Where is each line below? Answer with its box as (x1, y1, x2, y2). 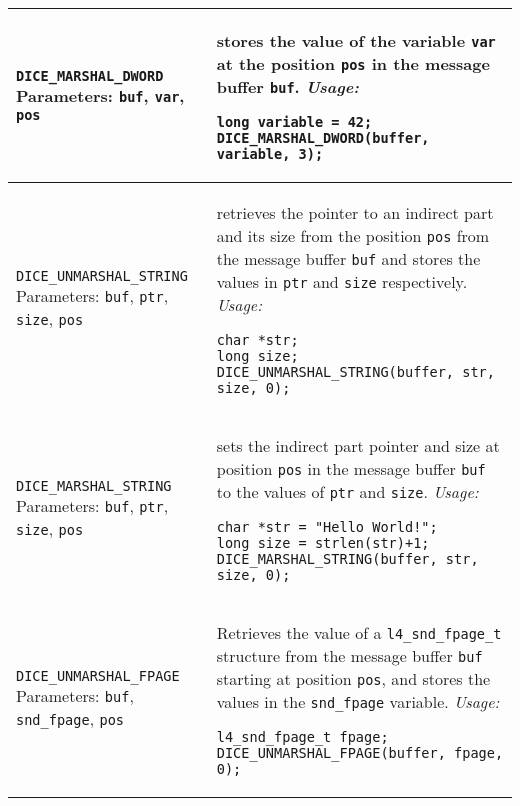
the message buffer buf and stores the (216, 247, 481, 270)
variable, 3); (216, 146, 324, 162)
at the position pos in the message (216, 52, 490, 75)
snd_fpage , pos (16, 707, 125, 730)
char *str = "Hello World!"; (216, 519, 438, 535)
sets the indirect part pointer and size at (216, 434, 500, 457)
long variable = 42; (216, 114, 373, 130)
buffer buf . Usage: (216, 75, 359, 98)
